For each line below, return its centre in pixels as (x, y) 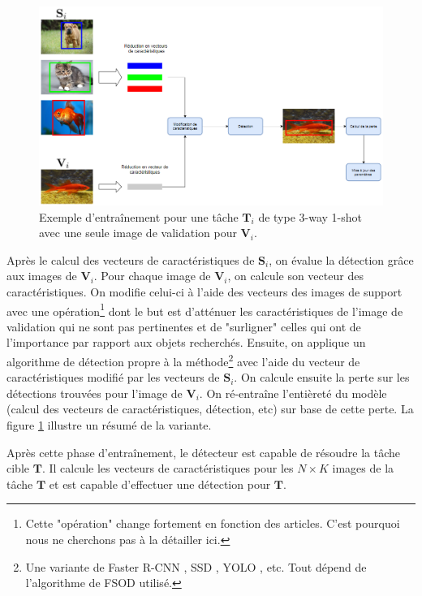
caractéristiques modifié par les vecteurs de (113, 377)
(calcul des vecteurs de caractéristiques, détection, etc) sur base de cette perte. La (210, 409)
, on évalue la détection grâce (341, 259)
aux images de (42, 276)
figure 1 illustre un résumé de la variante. (109, 424)
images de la (363, 468)
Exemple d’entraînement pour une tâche (139, 216)
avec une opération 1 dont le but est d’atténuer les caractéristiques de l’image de (205, 309)
